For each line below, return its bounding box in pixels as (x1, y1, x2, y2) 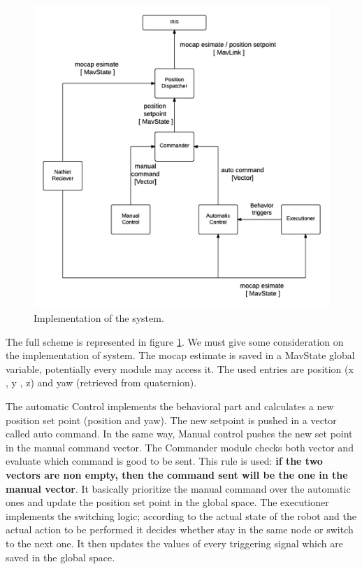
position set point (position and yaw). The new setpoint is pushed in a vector (6, 412, 337, 427)
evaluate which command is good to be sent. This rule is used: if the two (6, 454, 323, 468)
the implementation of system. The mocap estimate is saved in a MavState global (6, 348, 355, 363)
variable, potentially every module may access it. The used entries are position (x (6, 361, 354, 376)
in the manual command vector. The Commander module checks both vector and (6, 440, 354, 454)
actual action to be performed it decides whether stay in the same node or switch (6, 522, 354, 537)
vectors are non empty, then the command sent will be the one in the (6, 467, 348, 482)
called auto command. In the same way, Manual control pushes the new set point (6, 426, 353, 441)
